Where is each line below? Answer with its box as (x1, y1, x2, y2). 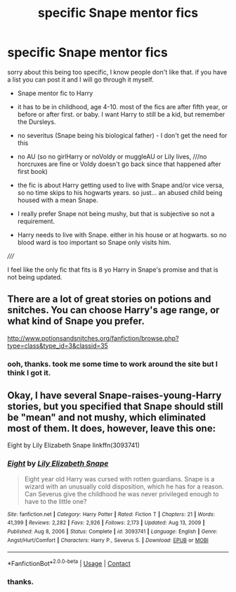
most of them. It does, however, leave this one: (7, 422, 216, 434)
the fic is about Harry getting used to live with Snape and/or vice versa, (17, 181, 224, 189)
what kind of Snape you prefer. (7, 315, 145, 327)
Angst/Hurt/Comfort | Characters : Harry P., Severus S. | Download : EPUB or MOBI (7, 536, 209, 543)
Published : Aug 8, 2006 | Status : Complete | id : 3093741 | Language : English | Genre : (7, 528, 218, 536)
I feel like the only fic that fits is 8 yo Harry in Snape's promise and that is (7, 265, 219, 274)
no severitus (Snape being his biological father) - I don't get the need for (17, 131, 228, 139)
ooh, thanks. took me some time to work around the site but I (7, 359, 218, 369)
